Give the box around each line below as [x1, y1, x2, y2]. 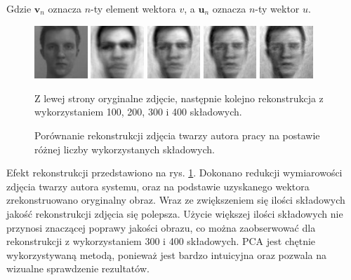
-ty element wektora [91, 1, 176, 15]
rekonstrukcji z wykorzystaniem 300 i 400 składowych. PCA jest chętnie [6, 234, 316, 248]
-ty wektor [255, 1, 300, 15]
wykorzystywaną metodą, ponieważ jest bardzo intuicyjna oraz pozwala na [6, 247, 327, 262]
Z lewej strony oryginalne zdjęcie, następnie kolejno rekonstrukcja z [34, 90, 324, 105]
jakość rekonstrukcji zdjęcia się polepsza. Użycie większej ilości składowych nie [6, 206, 343, 220]
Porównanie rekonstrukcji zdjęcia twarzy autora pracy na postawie [34, 127, 320, 142]
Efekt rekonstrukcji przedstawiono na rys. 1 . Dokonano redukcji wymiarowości [6, 165, 343, 180]
